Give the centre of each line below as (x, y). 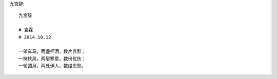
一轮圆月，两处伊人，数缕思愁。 (52, 66)
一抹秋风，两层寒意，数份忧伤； (52, 58)
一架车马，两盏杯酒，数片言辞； (52, 52)
